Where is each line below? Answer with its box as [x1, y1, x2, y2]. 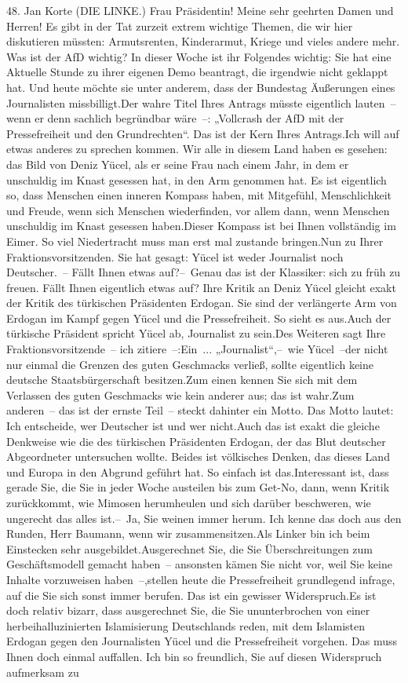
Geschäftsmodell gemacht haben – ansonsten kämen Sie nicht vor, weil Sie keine [6, 556, 392, 572]
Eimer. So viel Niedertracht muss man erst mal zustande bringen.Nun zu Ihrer [6, 232, 384, 249]
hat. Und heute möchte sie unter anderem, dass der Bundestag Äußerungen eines [6, 79, 395, 95]
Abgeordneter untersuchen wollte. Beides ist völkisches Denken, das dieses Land [6, 448, 390, 465]
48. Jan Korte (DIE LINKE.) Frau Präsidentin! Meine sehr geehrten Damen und [6, 2, 394, 18]
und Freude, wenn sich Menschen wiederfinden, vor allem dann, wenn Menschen [6, 202, 390, 218]
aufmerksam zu [6, 663, 79, 680]
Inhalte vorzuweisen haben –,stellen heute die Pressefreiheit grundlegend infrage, [6, 571, 395, 587]
